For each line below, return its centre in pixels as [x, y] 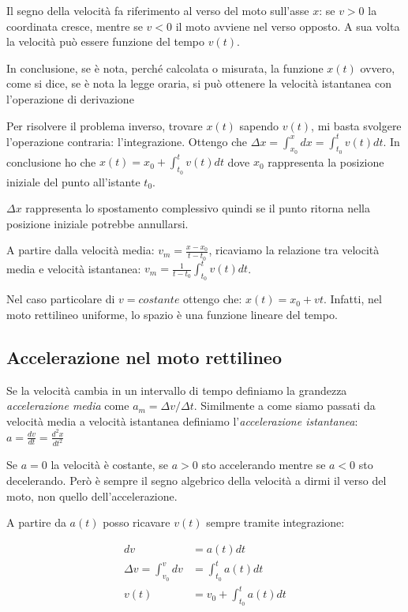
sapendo [259, 125]
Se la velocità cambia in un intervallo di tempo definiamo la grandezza [177, 390]
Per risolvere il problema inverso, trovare [105, 125]
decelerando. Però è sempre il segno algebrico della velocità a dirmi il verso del [197, 480]
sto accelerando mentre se [264, 465]
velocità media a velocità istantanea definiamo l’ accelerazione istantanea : [182, 421]
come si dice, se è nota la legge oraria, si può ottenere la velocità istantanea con [199, 83]
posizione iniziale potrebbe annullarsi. [97, 223]
